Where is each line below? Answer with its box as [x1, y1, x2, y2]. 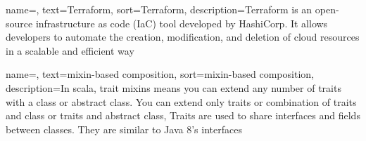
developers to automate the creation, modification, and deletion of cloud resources [6, 29, 360, 44]
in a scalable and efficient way [6, 43, 134, 58]
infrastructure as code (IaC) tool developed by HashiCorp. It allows [35, 15, 328, 30]
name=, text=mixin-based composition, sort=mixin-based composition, [6, 67, 314, 81]
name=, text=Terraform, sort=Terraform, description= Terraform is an [6, 2, 313, 16]
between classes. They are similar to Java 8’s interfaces [6, 121, 242, 136]
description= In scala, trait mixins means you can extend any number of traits [6, 80, 341, 95]
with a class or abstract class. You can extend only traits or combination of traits [6, 94, 357, 109]
